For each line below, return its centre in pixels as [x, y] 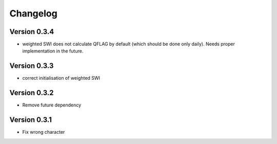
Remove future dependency [52, 105]
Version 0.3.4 [32, 32]
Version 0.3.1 [31, 120]
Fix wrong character [44, 132]
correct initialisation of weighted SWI [61, 78]
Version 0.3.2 [32, 93]
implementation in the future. [53, 51]
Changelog [33, 13]
